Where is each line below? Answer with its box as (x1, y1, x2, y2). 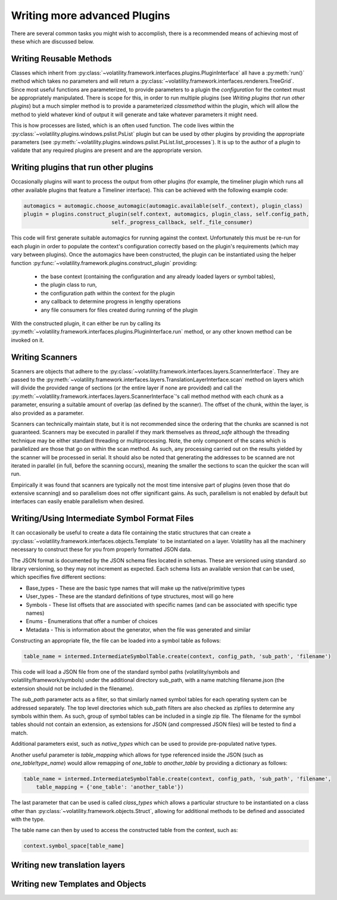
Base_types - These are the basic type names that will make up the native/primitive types (26, 584, 245, 591)
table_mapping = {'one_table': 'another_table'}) (36, 784, 184, 790)
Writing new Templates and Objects (11, 879, 146, 889)
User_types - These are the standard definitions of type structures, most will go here (26, 593, 234, 600)
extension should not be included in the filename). (11, 685, 134, 692)
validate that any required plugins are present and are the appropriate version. (11, 147, 202, 154)
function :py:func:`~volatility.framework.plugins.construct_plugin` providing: (11, 259, 198, 266)
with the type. (11, 816, 45, 823)
